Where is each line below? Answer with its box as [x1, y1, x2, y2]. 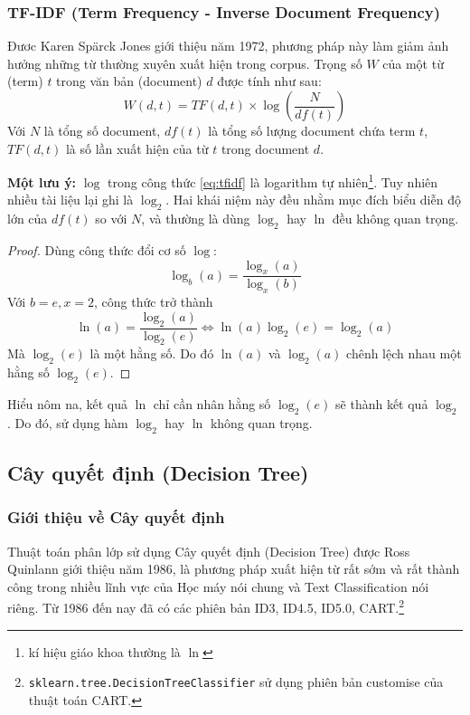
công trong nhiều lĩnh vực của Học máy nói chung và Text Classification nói [7, 577, 429, 596]
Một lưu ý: [7, 172, 77, 191]
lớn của [7, 209, 48, 228]
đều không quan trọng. [332, 209, 459, 228]
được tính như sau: [217, 71, 322, 91]
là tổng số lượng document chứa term [208, 121, 416, 139]
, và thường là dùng [141, 209, 250, 228]
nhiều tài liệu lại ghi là [7, 190, 134, 209]
